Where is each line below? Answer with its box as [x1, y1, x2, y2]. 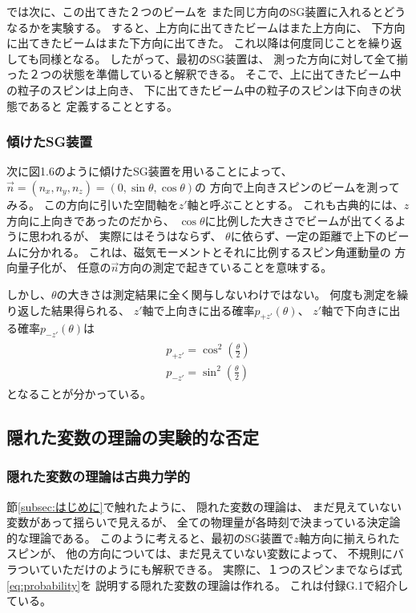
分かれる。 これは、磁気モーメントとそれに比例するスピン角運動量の [28, 243, 391, 260]
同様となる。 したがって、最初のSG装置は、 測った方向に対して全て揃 [38, 50, 408, 67]
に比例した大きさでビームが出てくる [204, 212, 395, 228]
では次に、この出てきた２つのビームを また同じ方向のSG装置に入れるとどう [6, 3, 406, 19]
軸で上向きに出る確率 [142, 301, 255, 318]
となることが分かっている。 [6, 385, 151, 402]
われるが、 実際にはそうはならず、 [39, 228, 222, 244]
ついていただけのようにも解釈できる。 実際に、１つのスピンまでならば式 [17, 560, 402, 577]
